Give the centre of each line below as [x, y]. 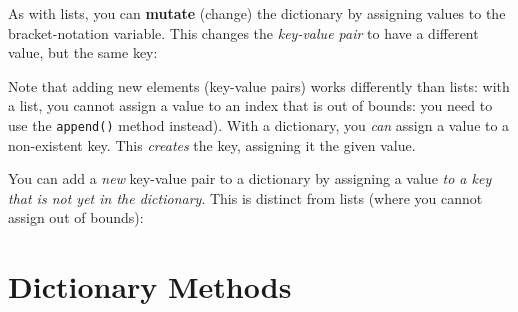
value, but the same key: [83, 52]
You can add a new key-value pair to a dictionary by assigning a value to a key [250, 178]
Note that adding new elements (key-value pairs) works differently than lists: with [259, 85]
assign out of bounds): [76, 217]
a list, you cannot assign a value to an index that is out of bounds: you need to [250, 105]
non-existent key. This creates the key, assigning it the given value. [212, 144]
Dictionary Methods [150, 286]
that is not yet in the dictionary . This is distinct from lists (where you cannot [245, 197]
